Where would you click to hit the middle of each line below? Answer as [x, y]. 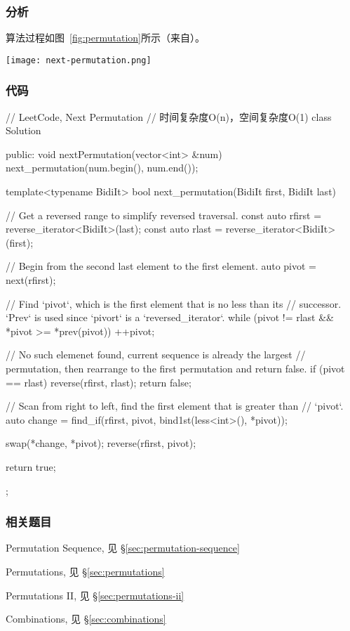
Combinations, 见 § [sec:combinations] [86, 619]
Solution [23, 130]
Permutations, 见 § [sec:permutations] [85, 571]
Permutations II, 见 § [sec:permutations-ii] [95, 595]
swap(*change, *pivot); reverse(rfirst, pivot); [101, 443]
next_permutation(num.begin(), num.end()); [102, 168]
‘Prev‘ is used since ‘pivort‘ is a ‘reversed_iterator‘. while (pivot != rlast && [170, 317]
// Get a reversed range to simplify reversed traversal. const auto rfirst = [164, 215]
